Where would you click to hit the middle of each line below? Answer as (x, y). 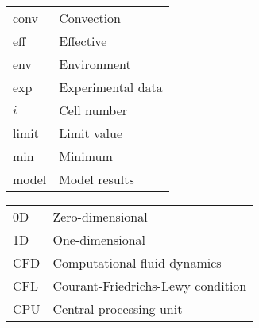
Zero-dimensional (100, 216)
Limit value (91, 133)
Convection (90, 18)
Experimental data (111, 87)
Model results (97, 179)
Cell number (93, 110)
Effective (83, 41)
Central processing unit (118, 309)
